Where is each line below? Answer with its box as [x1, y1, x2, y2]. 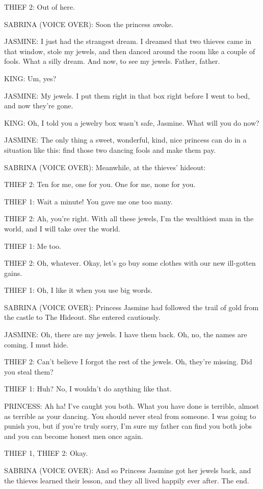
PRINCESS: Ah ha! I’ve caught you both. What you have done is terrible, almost [4, 401, 259, 411]
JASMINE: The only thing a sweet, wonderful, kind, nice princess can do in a [4, 134, 247, 145]
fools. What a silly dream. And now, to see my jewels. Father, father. [4, 56, 220, 66]
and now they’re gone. [4, 100, 73, 111]
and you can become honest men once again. [4, 430, 143, 441]
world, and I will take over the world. [4, 223, 121, 234]
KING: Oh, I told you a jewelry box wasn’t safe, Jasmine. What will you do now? [4, 117, 259, 128]
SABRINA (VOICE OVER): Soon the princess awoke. [4, 18, 174, 29]
